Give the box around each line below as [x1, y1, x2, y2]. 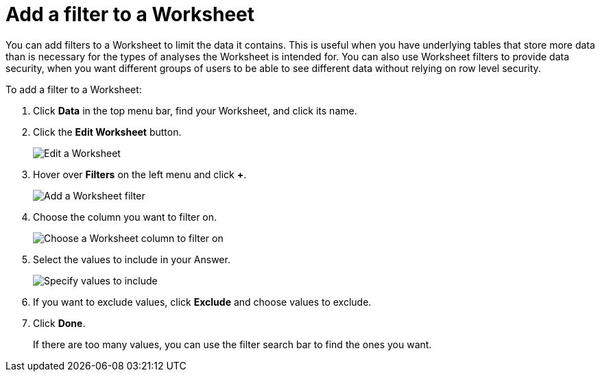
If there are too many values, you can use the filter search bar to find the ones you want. [33, 338, 432, 350]
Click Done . [33, 317, 86, 329]
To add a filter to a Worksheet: [5, 83, 142, 95]
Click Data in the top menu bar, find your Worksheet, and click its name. [33, 104, 357, 117]
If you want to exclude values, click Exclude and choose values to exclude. [33, 295, 372, 308]
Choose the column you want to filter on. [33, 210, 217, 223]
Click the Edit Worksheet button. [33, 125, 182, 138]
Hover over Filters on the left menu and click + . [33, 168, 247, 180]
